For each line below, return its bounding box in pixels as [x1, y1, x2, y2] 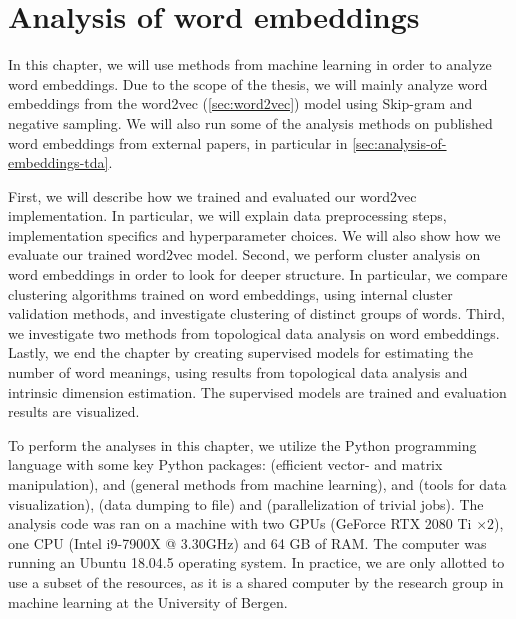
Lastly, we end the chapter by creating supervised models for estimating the [8, 342, 474, 363]
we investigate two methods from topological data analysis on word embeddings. [8, 322, 500, 343]
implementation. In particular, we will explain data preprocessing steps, [8, 205, 447, 226]
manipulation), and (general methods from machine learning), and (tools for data [8, 474, 507, 494]
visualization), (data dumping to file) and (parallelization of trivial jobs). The [8, 493, 484, 514]
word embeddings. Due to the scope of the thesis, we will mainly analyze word [8, 73, 488, 94]
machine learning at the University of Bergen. [8, 591, 288, 612]
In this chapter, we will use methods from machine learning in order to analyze [8, 54, 492, 75]
